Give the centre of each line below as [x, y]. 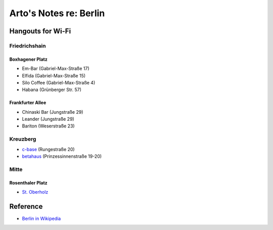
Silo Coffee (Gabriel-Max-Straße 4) [59, 82]
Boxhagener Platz [28, 59]
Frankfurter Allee [28, 103]
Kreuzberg [23, 139]
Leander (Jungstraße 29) [48, 119]
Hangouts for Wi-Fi [40, 31]
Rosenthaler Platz [28, 182]
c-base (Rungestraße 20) [49, 149]
